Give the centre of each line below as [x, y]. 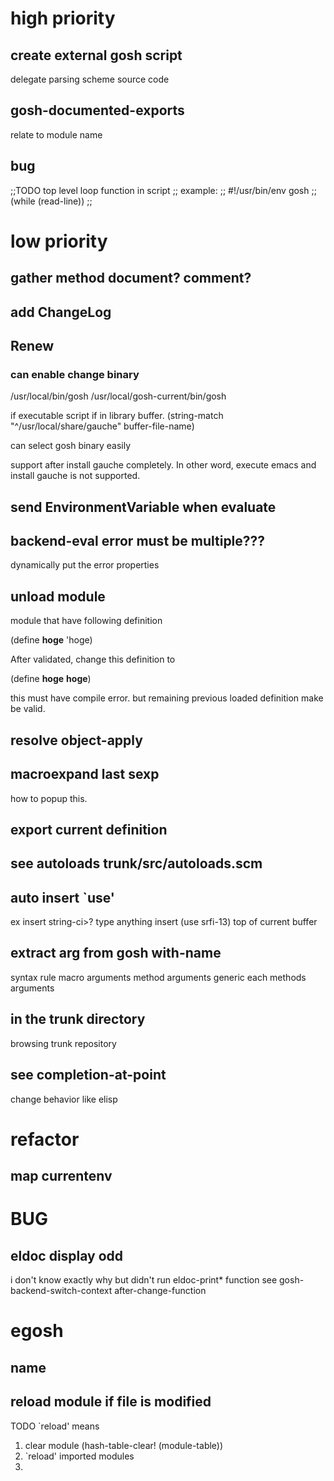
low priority [59, 241]
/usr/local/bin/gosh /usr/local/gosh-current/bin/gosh [118, 396]
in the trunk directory [78, 1019]
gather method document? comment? [131, 278]
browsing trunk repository [63, 1043]
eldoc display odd [67, 1255]
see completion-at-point [88, 1075]
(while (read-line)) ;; [51, 201]
